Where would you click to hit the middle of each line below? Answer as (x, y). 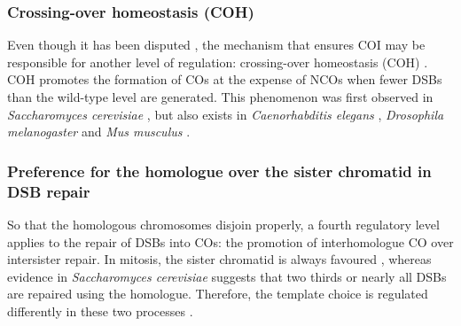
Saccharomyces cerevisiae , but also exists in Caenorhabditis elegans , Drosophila (226, 114)
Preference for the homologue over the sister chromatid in (219, 171)
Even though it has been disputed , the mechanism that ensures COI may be (216, 45)
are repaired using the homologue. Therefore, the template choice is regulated (218, 294)
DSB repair (49, 191)
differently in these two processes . (100, 310)
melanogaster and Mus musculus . (99, 132)
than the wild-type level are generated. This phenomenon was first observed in (220, 97)
